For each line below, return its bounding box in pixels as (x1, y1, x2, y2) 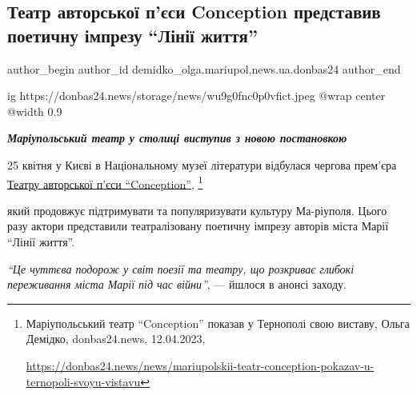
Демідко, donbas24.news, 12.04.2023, (26, 330, 206, 347)
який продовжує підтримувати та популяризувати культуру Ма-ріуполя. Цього (7, 201, 387, 218)
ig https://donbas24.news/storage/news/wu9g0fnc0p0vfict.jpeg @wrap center (7, 87, 386, 104)
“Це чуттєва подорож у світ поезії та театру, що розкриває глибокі (7, 260, 355, 277)
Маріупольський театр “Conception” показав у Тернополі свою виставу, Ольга (26, 314, 410, 331)
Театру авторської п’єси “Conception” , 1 (7, 173, 203, 192)
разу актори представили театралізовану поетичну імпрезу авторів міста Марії (7, 217, 389, 234)
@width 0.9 (7, 102, 62, 119)
